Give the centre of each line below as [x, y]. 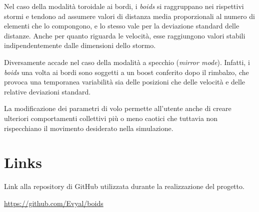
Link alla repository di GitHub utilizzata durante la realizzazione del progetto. [124, 186]
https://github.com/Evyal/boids [54, 203]
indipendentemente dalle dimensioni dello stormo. [80, 45]
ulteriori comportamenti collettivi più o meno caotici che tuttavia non [111, 118]
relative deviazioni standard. [47, 91]
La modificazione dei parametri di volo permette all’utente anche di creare [118, 108]
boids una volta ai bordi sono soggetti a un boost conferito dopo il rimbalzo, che [126, 72]
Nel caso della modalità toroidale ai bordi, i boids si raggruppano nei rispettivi [124, 6]
